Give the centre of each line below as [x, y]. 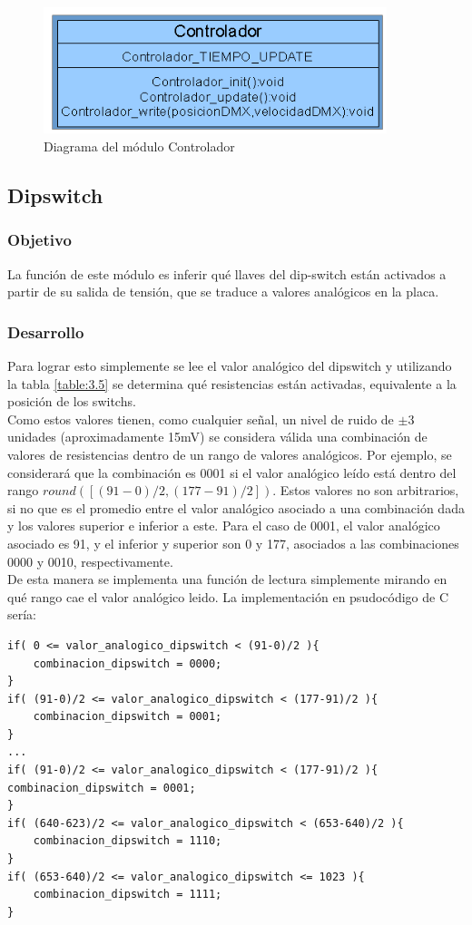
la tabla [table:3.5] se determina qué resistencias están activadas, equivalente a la [232, 383]
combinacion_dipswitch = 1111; [128, 895]
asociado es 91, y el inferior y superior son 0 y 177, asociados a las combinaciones [233, 543]
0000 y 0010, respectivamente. [90, 561]
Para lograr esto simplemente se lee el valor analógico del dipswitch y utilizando [230, 365]
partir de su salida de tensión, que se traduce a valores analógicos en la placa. [223, 292]
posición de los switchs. [72, 401]
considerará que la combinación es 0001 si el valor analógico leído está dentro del [232, 472]
